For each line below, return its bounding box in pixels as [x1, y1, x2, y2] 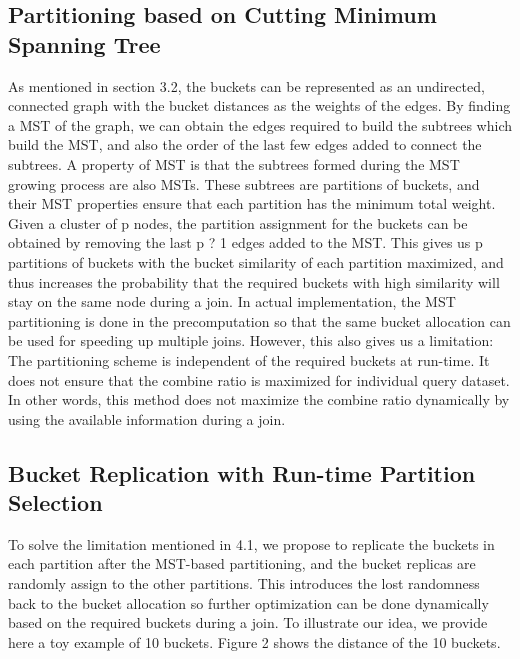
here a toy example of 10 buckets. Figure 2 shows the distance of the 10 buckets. [8, 631, 501, 652]
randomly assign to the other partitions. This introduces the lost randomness [8, 573, 480, 594]
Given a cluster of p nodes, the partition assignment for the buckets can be [8, 212, 468, 233]
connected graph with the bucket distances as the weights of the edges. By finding [8, 95, 511, 116]
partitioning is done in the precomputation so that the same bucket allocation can [8, 310, 511, 331]
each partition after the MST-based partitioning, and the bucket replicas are [8, 553, 476, 574]
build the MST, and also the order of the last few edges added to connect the [8, 134, 482, 155]
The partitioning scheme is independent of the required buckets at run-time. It [8, 349, 490, 370]
